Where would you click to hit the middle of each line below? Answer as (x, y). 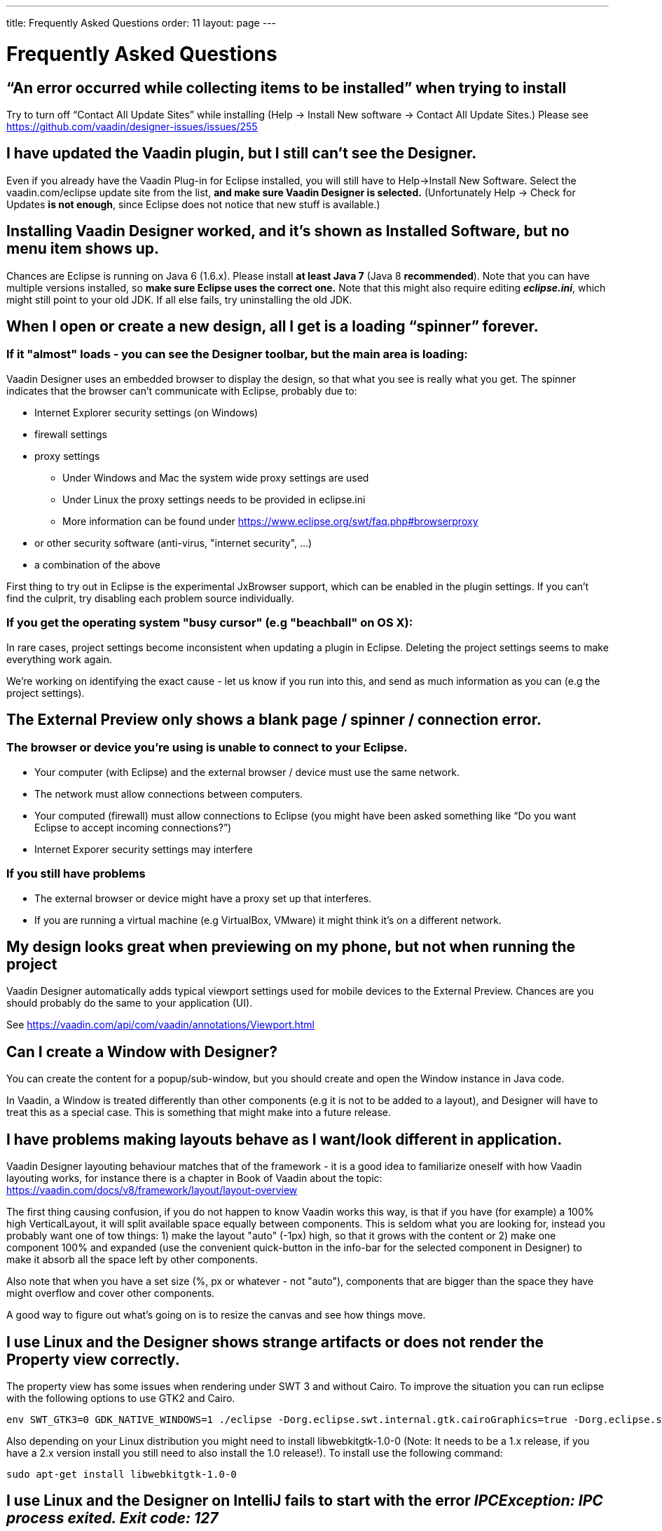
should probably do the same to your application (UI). (130, 1003)
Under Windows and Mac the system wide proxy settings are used (216, 477)
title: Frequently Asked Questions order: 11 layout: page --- (142, 23)
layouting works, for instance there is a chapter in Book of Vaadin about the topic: (194, 1178)
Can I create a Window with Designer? (142, 1052)
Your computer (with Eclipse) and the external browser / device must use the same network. (247, 772)
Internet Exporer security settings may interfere (144, 849)
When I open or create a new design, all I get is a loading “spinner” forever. (273, 327)
